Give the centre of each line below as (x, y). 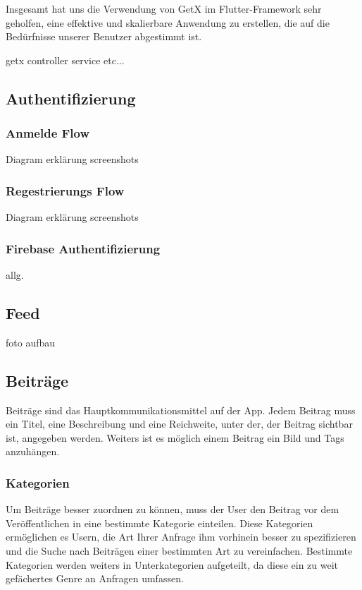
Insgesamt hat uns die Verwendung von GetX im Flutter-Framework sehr (164, 8)
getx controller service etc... (65, 60)
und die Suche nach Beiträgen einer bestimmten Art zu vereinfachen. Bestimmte (179, 550)
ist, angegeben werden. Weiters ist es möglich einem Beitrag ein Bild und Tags (175, 437)
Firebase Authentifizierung (83, 248)
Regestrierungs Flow (65, 190)
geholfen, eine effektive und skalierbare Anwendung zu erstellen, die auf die (168, 22)
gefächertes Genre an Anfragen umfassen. (95, 578)
